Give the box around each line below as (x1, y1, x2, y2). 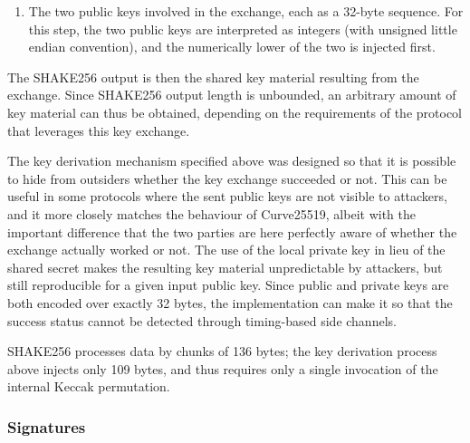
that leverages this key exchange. (7, 120, 190, 140)
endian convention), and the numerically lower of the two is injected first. (28, 37, 436, 56)
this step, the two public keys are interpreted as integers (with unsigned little (28, 19, 457, 38)
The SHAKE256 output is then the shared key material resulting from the (7, 67, 419, 86)
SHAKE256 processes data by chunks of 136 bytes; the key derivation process (7, 342, 437, 361)
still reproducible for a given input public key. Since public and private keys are (7, 275, 449, 294)
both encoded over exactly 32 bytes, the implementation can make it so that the (7, 293, 453, 312)
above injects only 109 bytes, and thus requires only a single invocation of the (7, 359, 438, 378)
